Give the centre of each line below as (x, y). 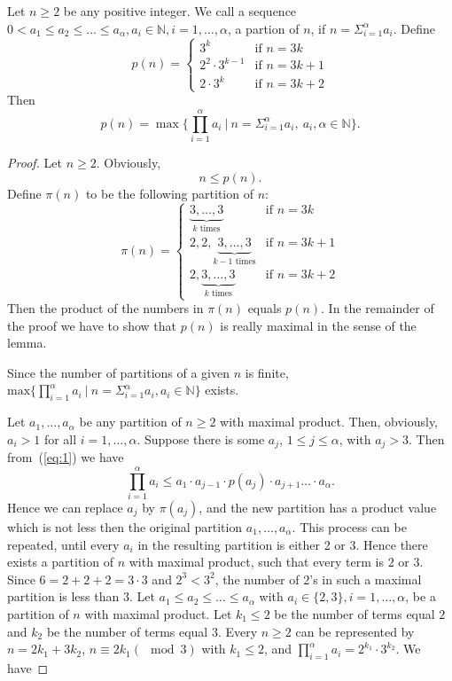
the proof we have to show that (92, 325)
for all (60, 438)
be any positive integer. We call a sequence (180, 11)
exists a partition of (60, 562)
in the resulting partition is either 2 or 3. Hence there (283, 544)
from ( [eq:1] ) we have (66, 457)
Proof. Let (35, 162)
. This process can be (349, 527)
